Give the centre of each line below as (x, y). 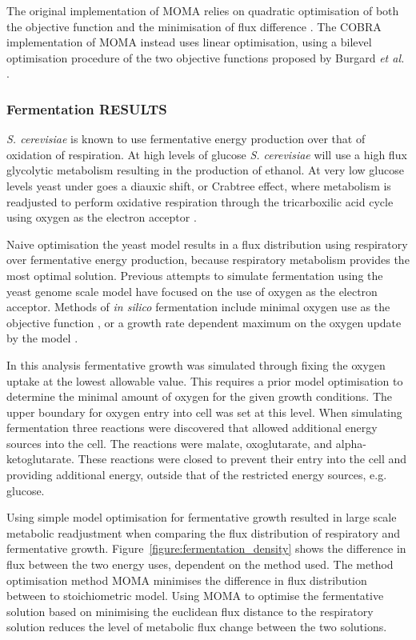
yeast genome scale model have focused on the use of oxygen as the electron (192, 291)
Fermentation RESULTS (87, 108)
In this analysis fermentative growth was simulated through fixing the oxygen (196, 364)
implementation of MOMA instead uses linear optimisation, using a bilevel (189, 42)
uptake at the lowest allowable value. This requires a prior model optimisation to (205, 380)
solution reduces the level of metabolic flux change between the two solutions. (197, 627)
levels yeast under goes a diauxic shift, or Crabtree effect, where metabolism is (199, 185)
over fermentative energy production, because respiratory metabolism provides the (208, 260)
